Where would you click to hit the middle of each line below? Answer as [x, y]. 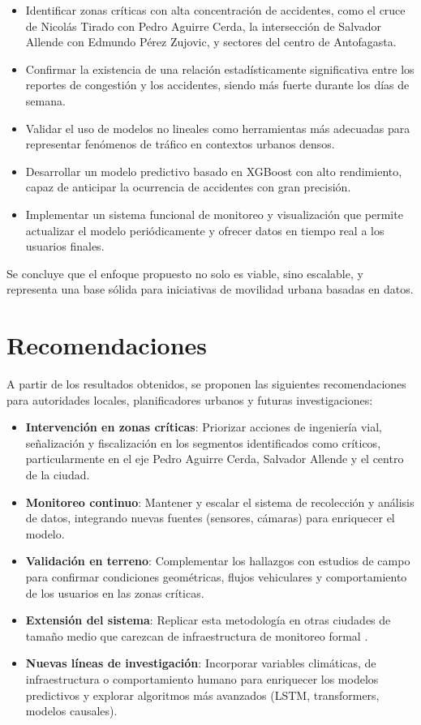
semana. [45, 100]
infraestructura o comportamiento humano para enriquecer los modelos [202, 678]
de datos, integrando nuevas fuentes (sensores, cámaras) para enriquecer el [210, 518]
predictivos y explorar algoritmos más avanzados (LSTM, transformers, [202, 695]
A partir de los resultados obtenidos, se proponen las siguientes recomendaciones [206, 384]
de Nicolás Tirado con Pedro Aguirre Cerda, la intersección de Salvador [203, 26]
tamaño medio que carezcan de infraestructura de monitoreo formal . [197, 635]
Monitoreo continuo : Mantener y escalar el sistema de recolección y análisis [220, 502]
